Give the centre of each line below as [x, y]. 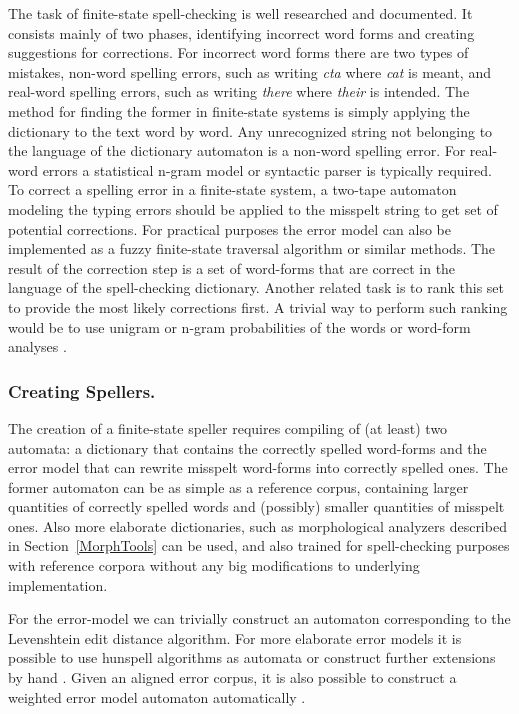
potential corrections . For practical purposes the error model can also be [229, 228]
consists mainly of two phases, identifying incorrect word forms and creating [241, 32]
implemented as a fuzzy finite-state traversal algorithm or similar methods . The [252, 248]
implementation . [58, 584]
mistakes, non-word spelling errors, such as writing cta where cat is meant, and [249, 71]
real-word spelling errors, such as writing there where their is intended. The [239, 91]
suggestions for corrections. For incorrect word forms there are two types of [238, 52]
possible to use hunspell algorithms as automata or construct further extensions [252, 657]
